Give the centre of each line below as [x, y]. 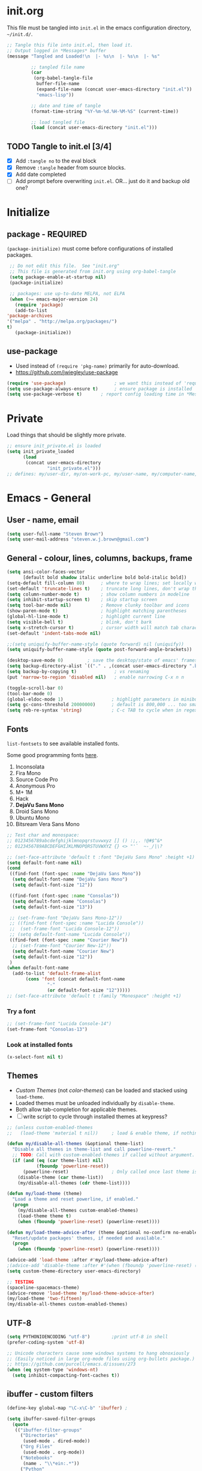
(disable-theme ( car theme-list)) [61, 1177]
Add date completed [41, 175]
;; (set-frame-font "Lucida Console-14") [59, 1023]
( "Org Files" [36, 1447]
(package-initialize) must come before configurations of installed [90, 249]
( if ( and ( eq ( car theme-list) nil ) [58, 1161]
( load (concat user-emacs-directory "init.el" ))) [94, 128]
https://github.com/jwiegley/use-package [67, 372]
